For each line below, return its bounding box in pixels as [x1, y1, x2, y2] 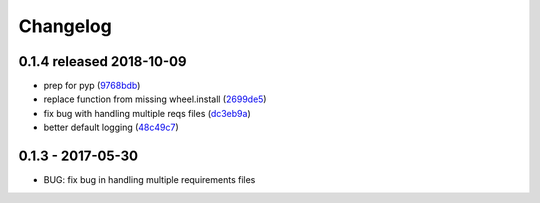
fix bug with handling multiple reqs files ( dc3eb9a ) [43, 107, 252, 119]
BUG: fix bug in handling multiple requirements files [43, 174, 256, 186]
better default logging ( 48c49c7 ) [43, 121, 179, 134]
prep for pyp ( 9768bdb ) [43, 80, 141, 92]
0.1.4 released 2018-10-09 [18, 53, 187, 70]
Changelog [18, 15, 112, 37]
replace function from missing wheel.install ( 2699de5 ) [43, 93, 267, 105]
